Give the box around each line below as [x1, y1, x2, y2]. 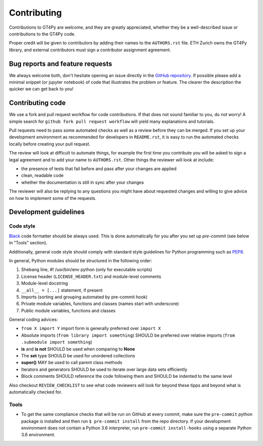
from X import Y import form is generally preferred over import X [21, 326, 161, 331]
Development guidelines [9, 208, 85, 216]
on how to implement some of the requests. [9, 195, 97, 201]
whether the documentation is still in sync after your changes [21, 179, 144, 185]
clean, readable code [21, 173, 64, 178]
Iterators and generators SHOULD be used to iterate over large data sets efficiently [21, 366, 188, 372]
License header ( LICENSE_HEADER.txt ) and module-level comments [21, 273, 162, 279]
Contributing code [9, 99, 66, 107]
